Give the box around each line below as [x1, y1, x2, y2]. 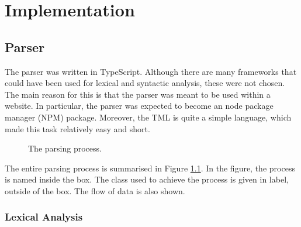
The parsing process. [28, 142, 102, 154]
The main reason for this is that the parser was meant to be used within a [5, 88, 271, 100]
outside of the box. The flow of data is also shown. [5, 184, 185, 197]
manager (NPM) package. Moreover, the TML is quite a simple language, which [5, 111, 292, 123]
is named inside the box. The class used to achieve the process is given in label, [5, 173, 289, 185]
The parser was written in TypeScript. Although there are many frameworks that [5, 65, 297, 77]
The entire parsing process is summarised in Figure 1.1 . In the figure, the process [5, 161, 295, 174]
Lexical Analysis [5, 209, 83, 224]
